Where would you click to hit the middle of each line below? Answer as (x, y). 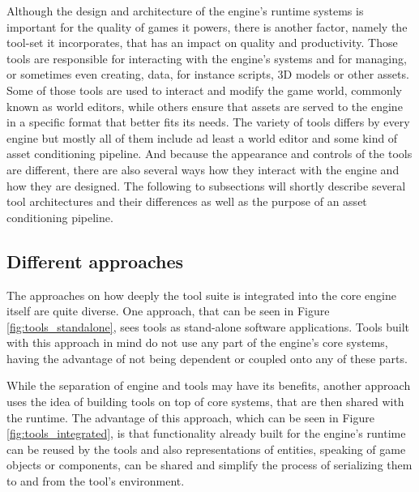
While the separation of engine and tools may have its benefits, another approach (209, 385)
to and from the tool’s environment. (96, 481)
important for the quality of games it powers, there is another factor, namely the (207, 26)
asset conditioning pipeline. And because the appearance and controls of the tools (209, 154)
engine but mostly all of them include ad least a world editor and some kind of (202, 137)
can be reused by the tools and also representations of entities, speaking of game (206, 449)
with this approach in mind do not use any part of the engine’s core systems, (197, 342)
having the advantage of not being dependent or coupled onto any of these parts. (207, 358)
